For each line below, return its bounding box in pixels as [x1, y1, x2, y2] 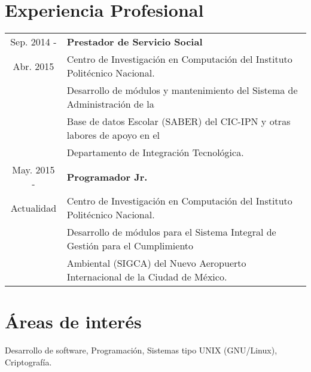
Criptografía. [5, 355, 52, 368]
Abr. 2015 [13, 59, 54, 73]
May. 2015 [12, 163, 55, 177]
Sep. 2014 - [10, 35, 57, 49]
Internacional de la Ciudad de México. [66, 270, 227, 284]
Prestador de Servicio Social [66, 35, 203, 49]
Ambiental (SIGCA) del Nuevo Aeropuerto [66, 256, 246, 270]
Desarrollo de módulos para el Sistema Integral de [66, 225, 276, 239]
